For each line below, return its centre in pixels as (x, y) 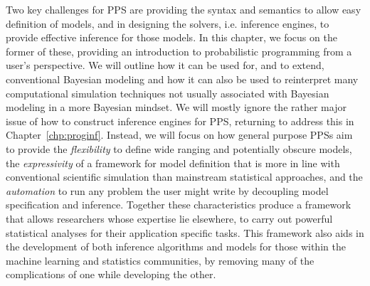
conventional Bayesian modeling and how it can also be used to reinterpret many (182, 79)
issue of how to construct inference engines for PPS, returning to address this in (180, 121)
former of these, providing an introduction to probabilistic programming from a (179, 51)
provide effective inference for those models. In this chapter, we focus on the (171, 37)
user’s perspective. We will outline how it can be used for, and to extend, (165, 65)
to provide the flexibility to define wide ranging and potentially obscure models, (179, 148)
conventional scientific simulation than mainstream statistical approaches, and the (184, 177)
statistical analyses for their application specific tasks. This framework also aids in (185, 232)
